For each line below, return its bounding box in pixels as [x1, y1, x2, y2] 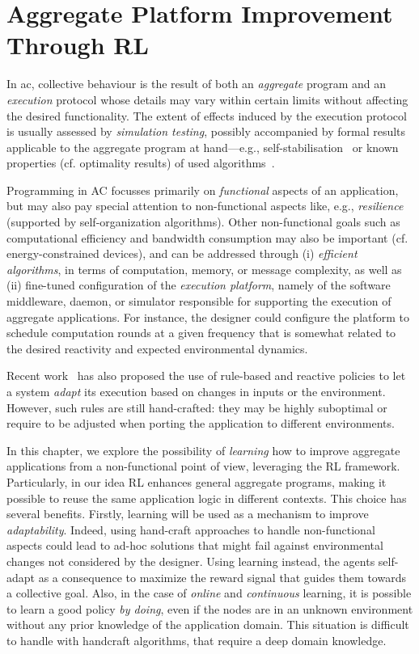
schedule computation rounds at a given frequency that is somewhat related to [6, 324, 396, 341]
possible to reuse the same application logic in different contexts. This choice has [6, 489, 407, 506]
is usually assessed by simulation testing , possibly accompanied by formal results [6, 123, 406, 140]
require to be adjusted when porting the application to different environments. [6, 415, 395, 432]
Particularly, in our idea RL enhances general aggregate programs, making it [6, 473, 387, 490]
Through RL [6, 28, 149, 61]
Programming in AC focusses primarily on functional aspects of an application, [6, 181, 399, 198]
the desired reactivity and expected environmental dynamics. [6, 340, 308, 357]
